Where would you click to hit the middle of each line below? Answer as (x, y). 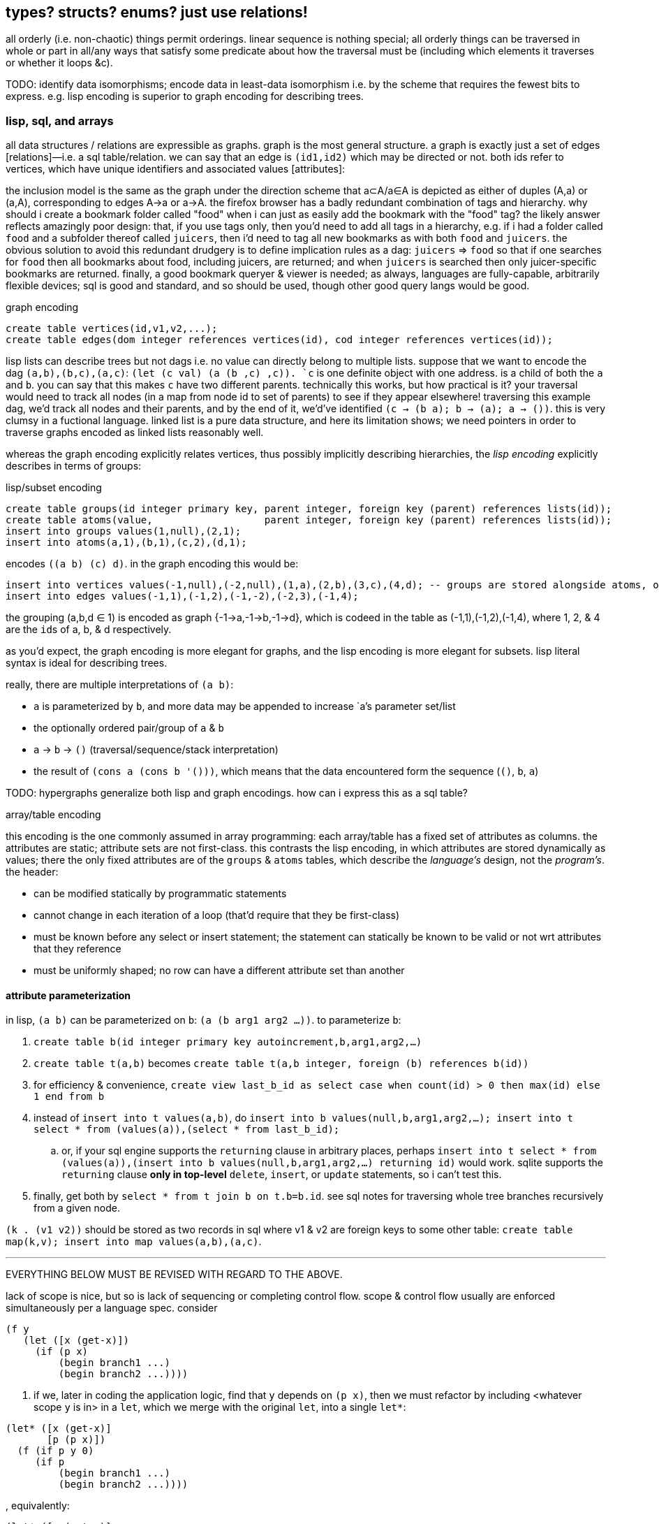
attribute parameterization (68, 995)
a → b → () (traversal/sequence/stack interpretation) (156, 750)
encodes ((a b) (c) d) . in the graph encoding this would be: (152, 564)
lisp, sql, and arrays (60, 121)
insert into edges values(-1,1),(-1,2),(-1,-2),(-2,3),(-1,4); (182, 596)
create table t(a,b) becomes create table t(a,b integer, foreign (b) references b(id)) (281, 1064)
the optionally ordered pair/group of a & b (129, 728)
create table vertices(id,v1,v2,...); (112, 329)
